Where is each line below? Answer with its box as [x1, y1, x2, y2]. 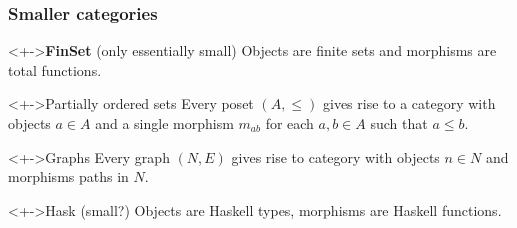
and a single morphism [95, 113, 234, 133]
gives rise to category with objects [231, 146, 440, 167]
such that [370, 113, 428, 133]
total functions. [8, 59, 102, 80]
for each [265, 113, 314, 133]
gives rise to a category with [322, 93, 496, 114]
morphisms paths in [8, 166, 129, 187]
